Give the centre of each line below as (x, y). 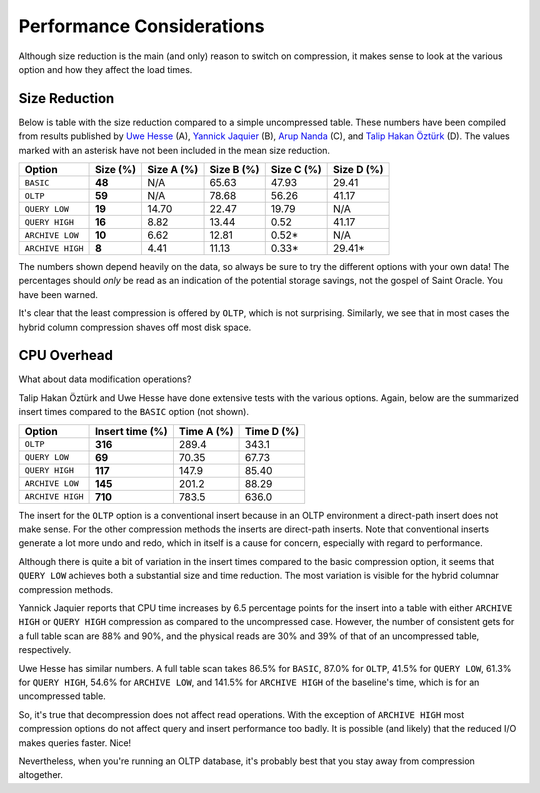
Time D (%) (272, 431)
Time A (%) (206, 431)
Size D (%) (358, 170)
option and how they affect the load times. (105, 69)
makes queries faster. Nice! (75, 742)
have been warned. (58, 294)
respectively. (45, 650)
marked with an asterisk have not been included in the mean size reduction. (174, 150)
